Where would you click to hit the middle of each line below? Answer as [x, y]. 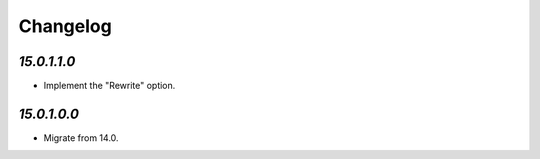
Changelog [65, 26]
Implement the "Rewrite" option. [109, 86]
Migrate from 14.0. [81, 137]
